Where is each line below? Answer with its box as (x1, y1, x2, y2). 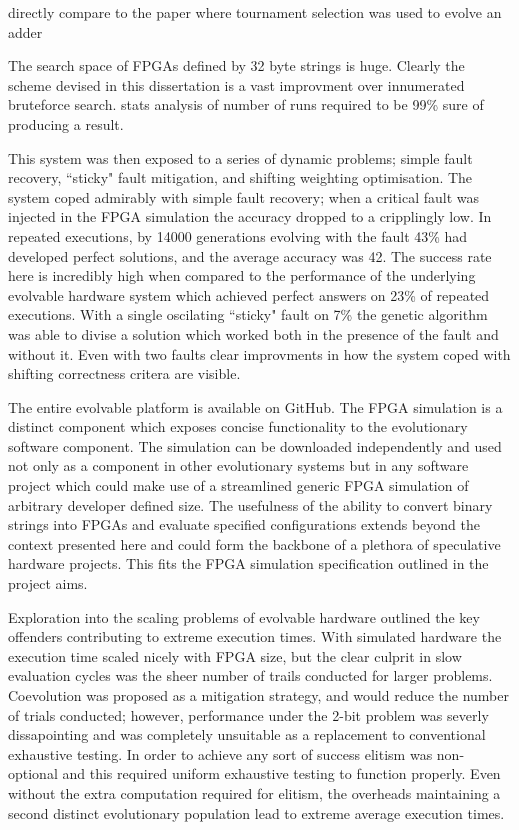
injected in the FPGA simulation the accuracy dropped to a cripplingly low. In (8, 206, 492, 227)
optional (8, 763, 58, 784)
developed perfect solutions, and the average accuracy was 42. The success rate (8, 245, 492, 266)
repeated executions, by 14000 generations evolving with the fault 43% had (8, 225, 468, 246)
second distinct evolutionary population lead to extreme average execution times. (8, 802, 505, 823)
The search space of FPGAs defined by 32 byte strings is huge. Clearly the (8, 55, 465, 76)
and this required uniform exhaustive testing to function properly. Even (62, 763, 501, 784)
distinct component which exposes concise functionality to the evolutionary (8, 416, 468, 437)
